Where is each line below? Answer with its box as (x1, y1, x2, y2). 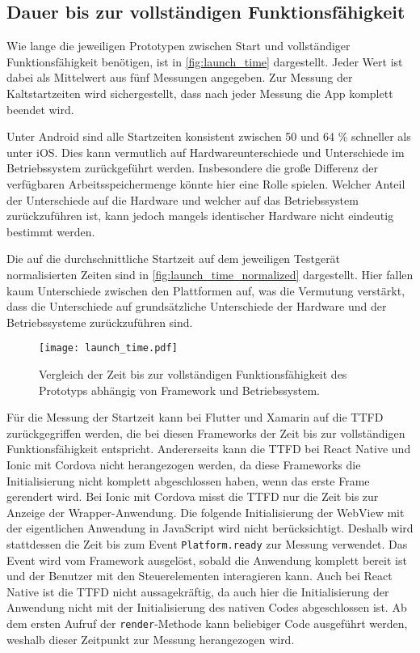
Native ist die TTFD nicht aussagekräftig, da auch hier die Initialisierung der (6, 583, 389, 600)
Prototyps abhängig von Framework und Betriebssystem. (39, 381, 320, 398)
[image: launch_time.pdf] (39, 342, 178, 354)
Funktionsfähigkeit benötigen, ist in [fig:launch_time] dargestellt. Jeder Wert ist (6, 53, 403, 70)
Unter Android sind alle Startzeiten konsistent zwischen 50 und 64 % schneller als (6, 128, 411, 145)
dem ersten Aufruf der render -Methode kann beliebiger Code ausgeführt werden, (6, 614, 408, 631)
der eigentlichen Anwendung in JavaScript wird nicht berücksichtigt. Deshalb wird (6, 519, 414, 536)
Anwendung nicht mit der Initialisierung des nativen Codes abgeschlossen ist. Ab (6, 599, 407, 616)
